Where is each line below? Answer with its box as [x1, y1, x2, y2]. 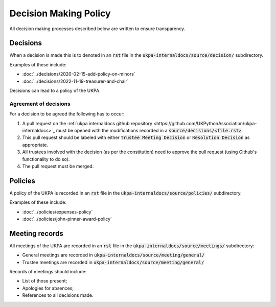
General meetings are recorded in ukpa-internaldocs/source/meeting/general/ [22, 252, 205, 258]
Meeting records [9, 229, 64, 238]
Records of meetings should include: [9, 269, 87, 275]
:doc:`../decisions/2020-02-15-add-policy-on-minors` [22, 71, 135, 77]
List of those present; [22, 278, 67, 284]
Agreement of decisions [9, 100, 71, 107]
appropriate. [22, 141, 49, 148]
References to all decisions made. [22, 292, 94, 298]
